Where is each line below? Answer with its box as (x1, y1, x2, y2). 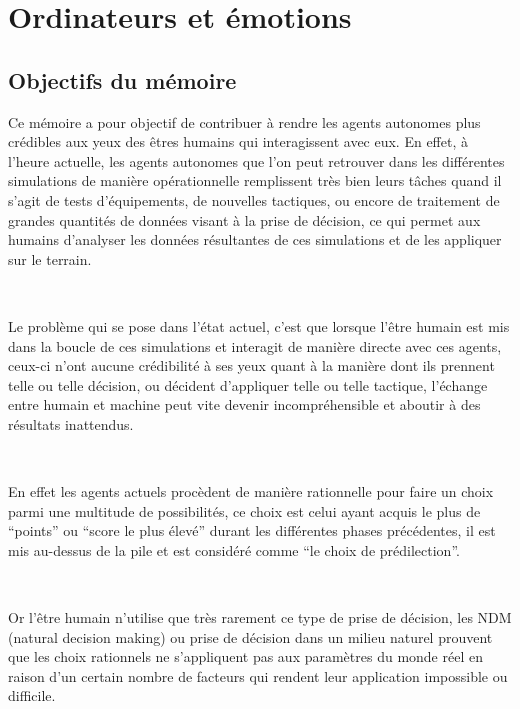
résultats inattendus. (8, 413, 134, 434)
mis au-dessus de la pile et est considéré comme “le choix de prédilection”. (8, 539, 460, 560)
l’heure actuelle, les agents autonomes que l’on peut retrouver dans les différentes (8, 150, 505, 171)
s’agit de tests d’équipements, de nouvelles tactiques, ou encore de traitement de (8, 189, 500, 210)
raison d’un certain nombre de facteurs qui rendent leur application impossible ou (8, 665, 508, 686)
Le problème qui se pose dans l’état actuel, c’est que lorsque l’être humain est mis (8, 315, 510, 336)
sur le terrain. (8, 248, 92, 269)
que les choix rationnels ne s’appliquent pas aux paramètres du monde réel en (8, 646, 483, 667)
